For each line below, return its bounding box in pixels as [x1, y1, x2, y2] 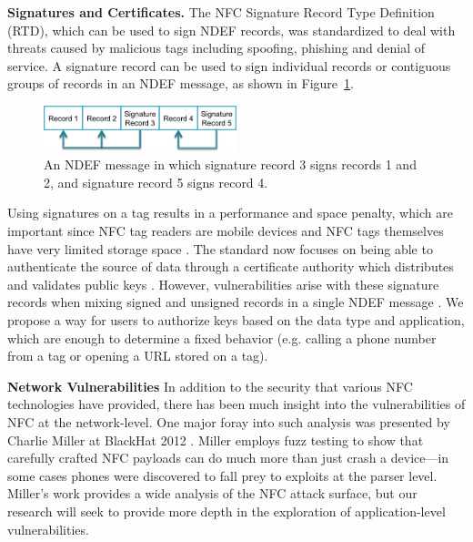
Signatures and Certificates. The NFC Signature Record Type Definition [7, 3, 435, 21]
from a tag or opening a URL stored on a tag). [7, 346, 268, 365]
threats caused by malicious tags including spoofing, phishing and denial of [7, 38, 426, 57]
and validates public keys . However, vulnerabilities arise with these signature [7, 274, 439, 293]
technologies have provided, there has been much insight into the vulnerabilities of [7, 394, 466, 414]
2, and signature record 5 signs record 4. [44, 172, 268, 191]
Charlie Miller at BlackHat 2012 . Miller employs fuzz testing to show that [7, 430, 424, 449]
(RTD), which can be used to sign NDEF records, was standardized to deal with [7, 20, 456, 39]
